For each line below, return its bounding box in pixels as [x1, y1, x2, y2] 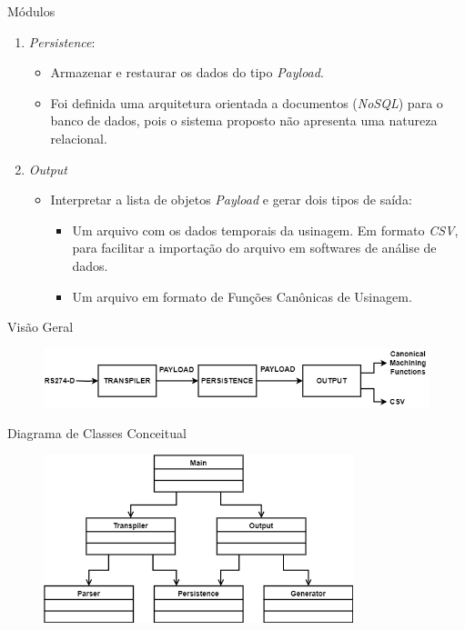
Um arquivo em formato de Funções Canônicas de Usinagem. [72, 286, 412, 305]
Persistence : [28, 32, 96, 51]
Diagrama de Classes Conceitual [7, 423, 187, 442]
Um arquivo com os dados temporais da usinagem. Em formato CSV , [72, 220, 459, 239]
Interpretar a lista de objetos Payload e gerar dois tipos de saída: [50, 190, 412, 209]
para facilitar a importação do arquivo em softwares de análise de [72, 238, 437, 257]
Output [28, 159, 68, 178]
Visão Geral [7, 317, 74, 336]
